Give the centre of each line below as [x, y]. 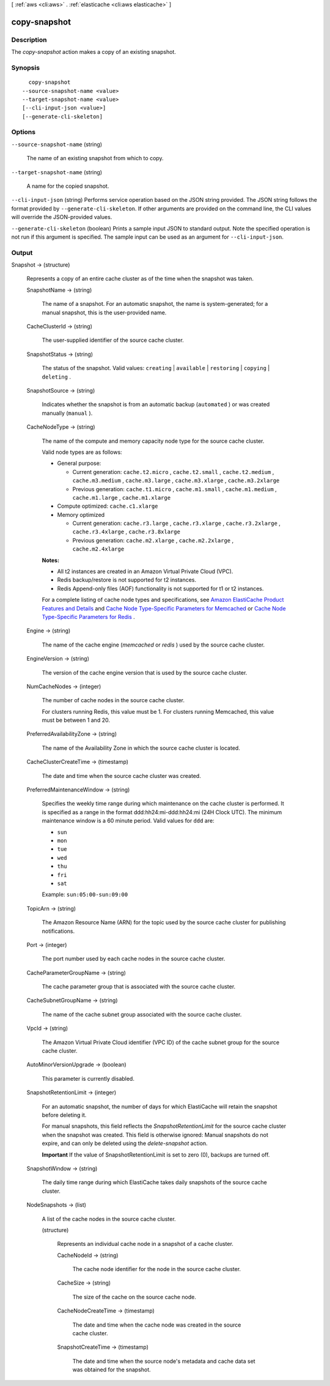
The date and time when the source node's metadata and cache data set [164, 1361]
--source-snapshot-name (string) [57, 144]
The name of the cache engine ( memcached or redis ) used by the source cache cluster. [153, 645]
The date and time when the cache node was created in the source [157, 1325]
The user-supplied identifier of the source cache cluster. [113, 340]
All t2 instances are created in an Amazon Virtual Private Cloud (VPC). [145, 571]
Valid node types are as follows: [82, 452]
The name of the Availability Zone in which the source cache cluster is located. [141, 748]
